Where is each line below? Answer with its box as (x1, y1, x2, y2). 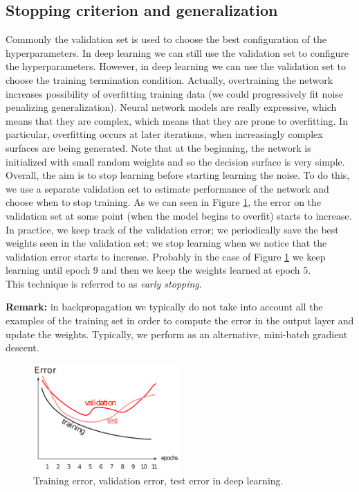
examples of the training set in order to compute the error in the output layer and (6, 313, 354, 328)
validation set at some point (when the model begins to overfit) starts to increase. (6, 208, 352, 222)
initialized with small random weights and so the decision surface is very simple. (6, 154, 345, 168)
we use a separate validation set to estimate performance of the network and (6, 181, 329, 195)
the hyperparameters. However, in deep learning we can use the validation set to (6, 59, 346, 73)
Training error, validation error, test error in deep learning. (33, 473, 284, 488)
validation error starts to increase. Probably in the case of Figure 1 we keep (6, 249, 326, 263)
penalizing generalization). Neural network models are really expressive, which (6, 100, 337, 114)
